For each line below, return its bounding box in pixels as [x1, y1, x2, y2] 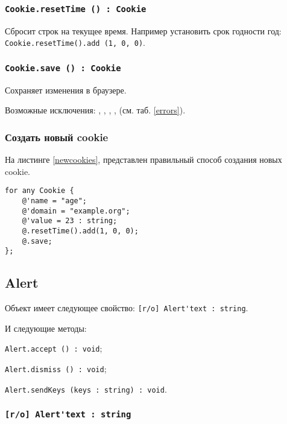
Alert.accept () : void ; [5, 342, 102, 355]
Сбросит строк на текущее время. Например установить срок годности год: [5, 24, 282, 37]
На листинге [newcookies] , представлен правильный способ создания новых [5, 153, 282, 166]
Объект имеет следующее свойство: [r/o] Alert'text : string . [5, 302, 248, 314]
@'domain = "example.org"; [22, 206, 130, 215]
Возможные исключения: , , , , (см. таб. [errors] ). [5, 104, 186, 116]
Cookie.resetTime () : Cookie [5, 4, 147, 14]
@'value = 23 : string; [22, 217, 118, 226]
